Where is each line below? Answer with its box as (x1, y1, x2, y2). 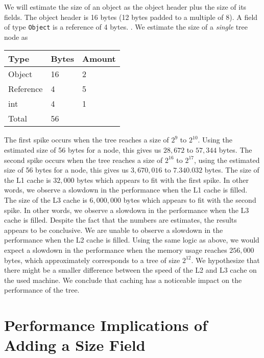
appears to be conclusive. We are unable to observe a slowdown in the (4, 224, 223, 235)
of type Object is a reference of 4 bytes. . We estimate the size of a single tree (4, 21, 248, 32)
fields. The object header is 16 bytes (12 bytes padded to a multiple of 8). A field (4, 11, 258, 22)
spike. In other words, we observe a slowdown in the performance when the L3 (4, 204, 249, 215)
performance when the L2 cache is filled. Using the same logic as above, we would (4, 234, 259, 245)
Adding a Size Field (4, 335, 146, 355)
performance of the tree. (4, 284, 80, 295)
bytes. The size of (204, 164, 259, 175)
